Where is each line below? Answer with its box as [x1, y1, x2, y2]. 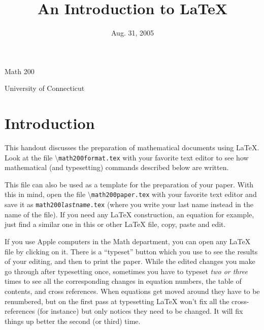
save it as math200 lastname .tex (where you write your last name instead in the [5, 199, 253, 210]
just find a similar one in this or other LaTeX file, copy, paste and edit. [5, 219, 226, 229]
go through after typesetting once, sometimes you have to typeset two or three [5, 266, 248, 276]
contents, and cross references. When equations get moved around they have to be [5, 285, 260, 296]
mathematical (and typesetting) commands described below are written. [5, 162, 229, 173]
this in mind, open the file [5, 189, 86, 200]
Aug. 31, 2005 [111, 27, 154, 38]
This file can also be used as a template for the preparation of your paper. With [5, 179, 254, 189]
